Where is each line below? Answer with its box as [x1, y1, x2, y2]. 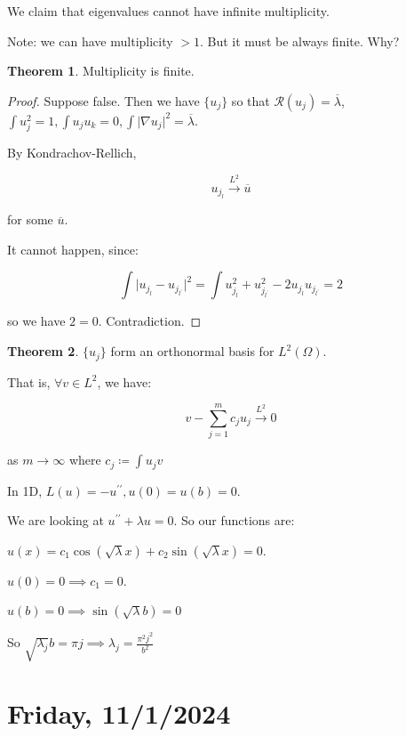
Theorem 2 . [7, 342, 79, 360]
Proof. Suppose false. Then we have [7, 91, 200, 109]
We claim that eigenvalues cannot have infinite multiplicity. [7, 2, 330, 20]
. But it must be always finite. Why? [199, 31, 400, 50]
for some [7, 210, 53, 229]
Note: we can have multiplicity [7, 31, 173, 50]
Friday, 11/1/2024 [7, 695, 231, 732]
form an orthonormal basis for [110, 342, 275, 360]
